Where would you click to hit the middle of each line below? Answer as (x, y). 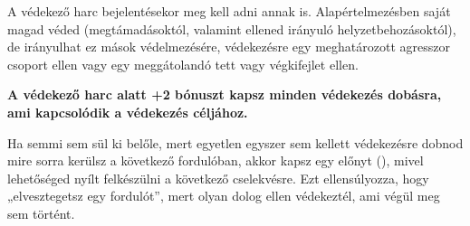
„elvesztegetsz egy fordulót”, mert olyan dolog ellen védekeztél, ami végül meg (224, 196)
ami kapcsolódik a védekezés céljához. (128, 112)
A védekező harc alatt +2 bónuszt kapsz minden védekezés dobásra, (225, 94)
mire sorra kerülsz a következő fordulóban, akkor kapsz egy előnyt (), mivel (216, 160)
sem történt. (41, 213)
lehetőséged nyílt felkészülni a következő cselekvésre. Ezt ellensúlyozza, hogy (218, 178)
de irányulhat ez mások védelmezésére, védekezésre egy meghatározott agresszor (229, 47)
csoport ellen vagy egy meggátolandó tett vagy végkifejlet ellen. (183, 64)
